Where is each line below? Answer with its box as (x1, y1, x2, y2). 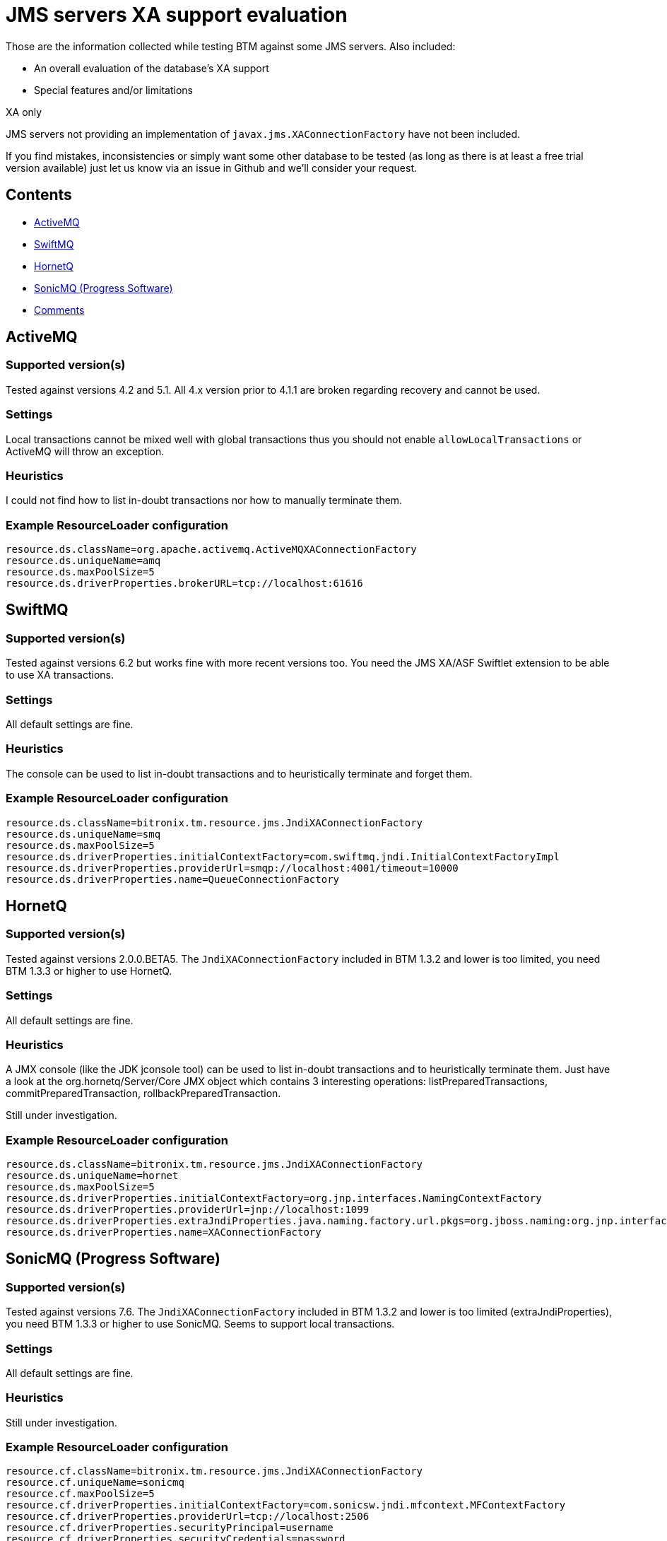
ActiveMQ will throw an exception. (6, 445, 165, 457)
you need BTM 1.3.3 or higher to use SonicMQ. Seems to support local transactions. (6, 1318, 395, 1330)
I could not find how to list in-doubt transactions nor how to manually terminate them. (6, 494, 403, 507)
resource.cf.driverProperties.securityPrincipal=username (6, 1522, 333, 1534)
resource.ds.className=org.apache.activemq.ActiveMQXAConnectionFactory (6, 544, 417, 556)
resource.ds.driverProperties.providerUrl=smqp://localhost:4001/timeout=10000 (6, 862, 459, 874)
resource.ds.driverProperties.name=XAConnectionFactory (6, 1226, 321, 1238)
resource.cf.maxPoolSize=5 (6, 1488, 155, 1500)
